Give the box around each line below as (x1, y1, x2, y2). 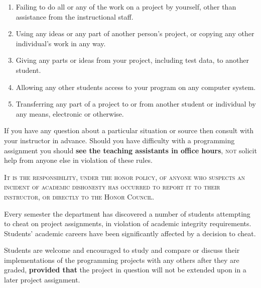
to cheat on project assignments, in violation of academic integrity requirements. (4, 218, 251, 229)
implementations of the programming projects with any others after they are (4, 254, 239, 265)
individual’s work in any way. (16, 38, 106, 48)
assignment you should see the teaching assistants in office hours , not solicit (4, 145, 257, 155)
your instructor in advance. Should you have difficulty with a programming (4, 135, 235, 145)
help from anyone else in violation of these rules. (4, 155, 153, 165)
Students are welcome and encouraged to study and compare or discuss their (4, 245, 240, 255)
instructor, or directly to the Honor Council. (4, 191, 155, 202)
